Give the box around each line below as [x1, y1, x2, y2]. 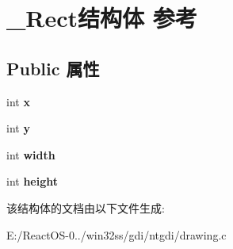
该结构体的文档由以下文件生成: [6, 199, 165, 216]
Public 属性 [6, 56, 100, 80]
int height [6, 173, 59, 190]
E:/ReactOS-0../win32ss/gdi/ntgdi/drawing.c [6, 226, 227, 243]
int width [6, 146, 55, 163]
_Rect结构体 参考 [6, 2, 197, 34]
